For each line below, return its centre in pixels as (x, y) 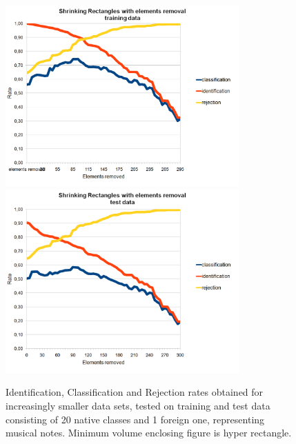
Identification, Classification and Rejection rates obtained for (135, 392)
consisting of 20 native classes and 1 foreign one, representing (135, 419)
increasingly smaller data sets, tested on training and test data (138, 406)
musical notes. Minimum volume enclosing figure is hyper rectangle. (149, 433)
